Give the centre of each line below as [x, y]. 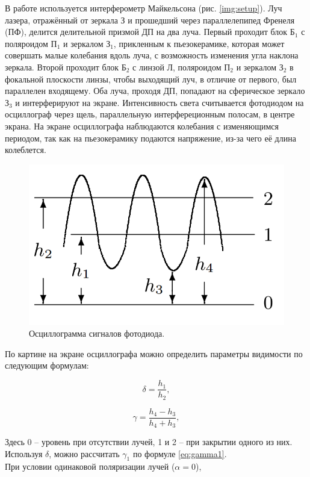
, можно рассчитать [84, 453]
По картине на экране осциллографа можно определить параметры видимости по [154, 353]
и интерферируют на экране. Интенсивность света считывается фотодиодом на [160, 102]
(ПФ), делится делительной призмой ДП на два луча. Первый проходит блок [146, 32]
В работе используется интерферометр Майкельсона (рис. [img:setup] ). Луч [144, 8]
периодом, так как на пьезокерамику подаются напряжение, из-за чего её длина [150, 138]
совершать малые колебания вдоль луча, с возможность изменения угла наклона [152, 55]
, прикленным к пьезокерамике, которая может [199, 43]
